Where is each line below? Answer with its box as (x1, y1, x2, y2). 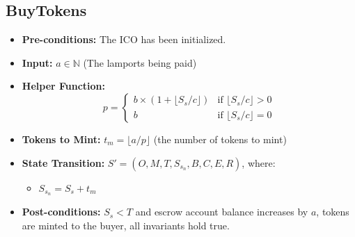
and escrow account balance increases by (135, 204, 308, 219)
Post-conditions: (22, 204, 101, 219)
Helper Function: (22, 79, 106, 93)
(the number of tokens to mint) (153, 131, 287, 146)
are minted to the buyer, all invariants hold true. (22, 218, 230, 233)
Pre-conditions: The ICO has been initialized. (22, 32, 226, 47)
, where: (242, 155, 276, 170)
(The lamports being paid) (83, 55, 197, 70)
